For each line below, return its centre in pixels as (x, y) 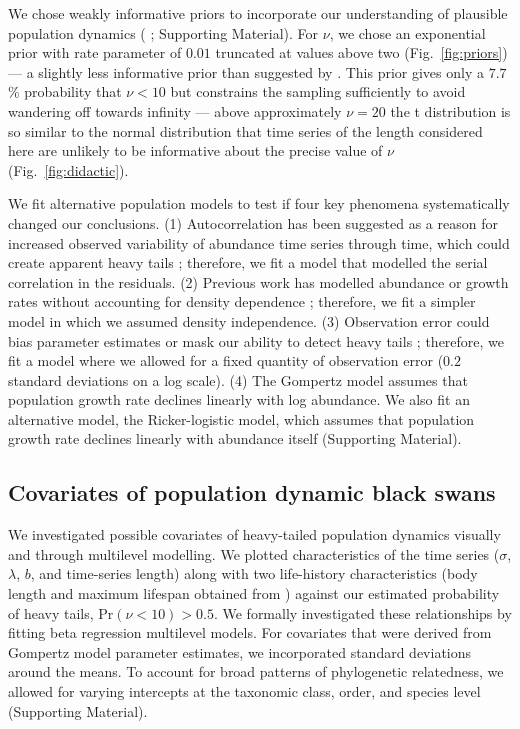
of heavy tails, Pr (61, 612)
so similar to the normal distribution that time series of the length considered (245, 130)
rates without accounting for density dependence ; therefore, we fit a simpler (242, 301)
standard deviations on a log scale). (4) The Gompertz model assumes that (238, 379)
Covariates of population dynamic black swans (252, 492)
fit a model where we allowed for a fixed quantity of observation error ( (226, 360)
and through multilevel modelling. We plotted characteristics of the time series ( (254, 553)
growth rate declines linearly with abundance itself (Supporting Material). (235, 438)
